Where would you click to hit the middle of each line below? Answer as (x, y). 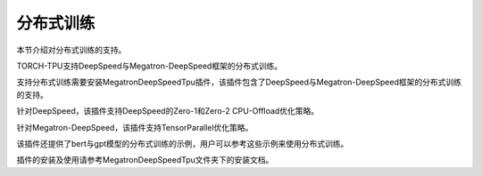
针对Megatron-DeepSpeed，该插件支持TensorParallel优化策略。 (135, 127)
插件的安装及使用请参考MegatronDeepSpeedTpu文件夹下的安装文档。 (145, 160)
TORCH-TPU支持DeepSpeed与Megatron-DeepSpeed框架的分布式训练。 (150, 66)
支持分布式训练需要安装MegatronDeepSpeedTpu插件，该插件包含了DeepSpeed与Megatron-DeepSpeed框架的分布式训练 (239, 82)
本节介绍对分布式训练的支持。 (71, 50)
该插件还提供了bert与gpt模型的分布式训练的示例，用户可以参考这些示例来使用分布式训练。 (183, 143)
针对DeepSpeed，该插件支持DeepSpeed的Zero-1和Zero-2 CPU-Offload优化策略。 (168, 111)
